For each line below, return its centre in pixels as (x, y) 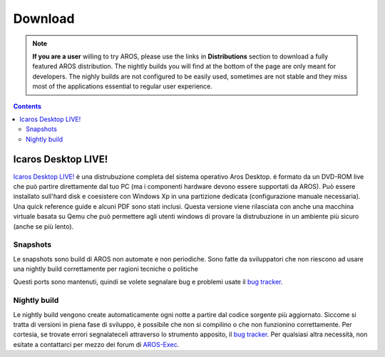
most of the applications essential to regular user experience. (123, 86)
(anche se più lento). (43, 226)
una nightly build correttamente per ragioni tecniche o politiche (106, 269)
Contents (27, 106)
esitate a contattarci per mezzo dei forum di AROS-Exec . (96, 344)
